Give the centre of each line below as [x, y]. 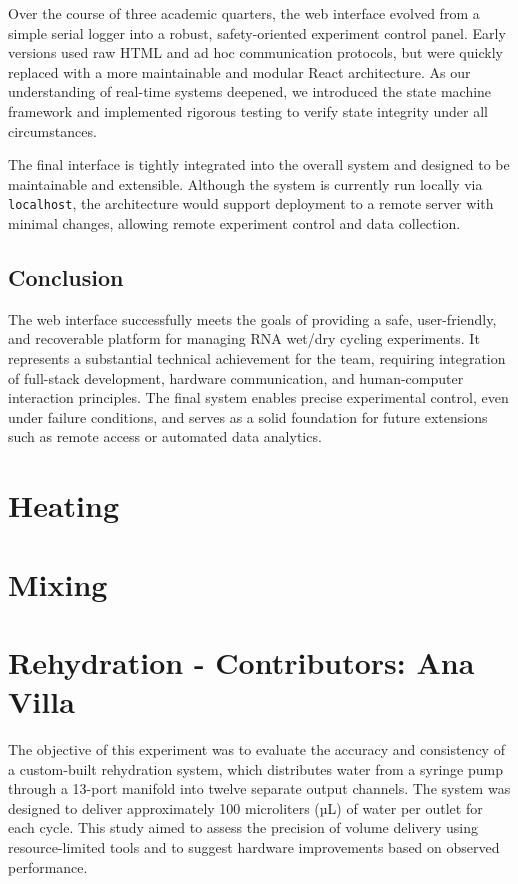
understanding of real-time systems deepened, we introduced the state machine [250, 91]
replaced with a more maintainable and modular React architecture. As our [239, 71]
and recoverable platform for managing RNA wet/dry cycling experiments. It [244, 338]
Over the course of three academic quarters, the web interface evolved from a [244, 13]
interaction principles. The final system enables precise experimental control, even [258, 397]
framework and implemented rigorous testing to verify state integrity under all [248, 110]
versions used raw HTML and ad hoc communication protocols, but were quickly [255, 52]
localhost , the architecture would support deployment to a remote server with [251, 203]
